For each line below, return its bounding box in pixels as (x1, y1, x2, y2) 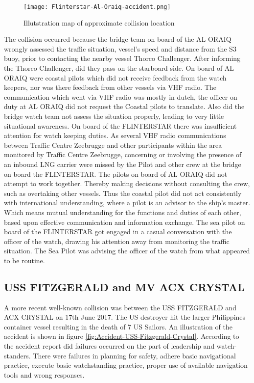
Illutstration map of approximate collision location (23, 17, 175, 27)
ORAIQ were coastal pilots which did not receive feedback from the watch (4, 72, 227, 82)
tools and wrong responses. (4, 369, 85, 380)
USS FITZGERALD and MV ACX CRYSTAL (4, 279, 245, 294)
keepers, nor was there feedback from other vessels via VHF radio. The (4, 82, 217, 92)
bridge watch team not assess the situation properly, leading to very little (4, 111, 224, 121)
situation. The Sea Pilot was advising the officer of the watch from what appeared (4, 246, 250, 256)
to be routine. (4, 255, 45, 265)
